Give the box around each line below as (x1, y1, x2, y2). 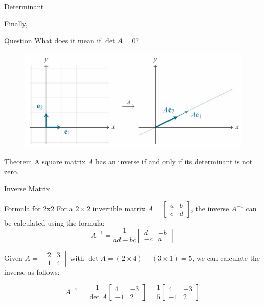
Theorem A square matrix (4, 156, 86, 167)
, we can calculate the (192, 252, 260, 263)
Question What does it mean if (4, 35, 101, 46)
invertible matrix (92, 203, 146, 213)
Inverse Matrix (4, 183, 50, 194)
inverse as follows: (4, 266, 60, 277)
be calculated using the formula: (4, 217, 105, 228)
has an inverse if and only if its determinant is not (95, 156, 253, 167)
